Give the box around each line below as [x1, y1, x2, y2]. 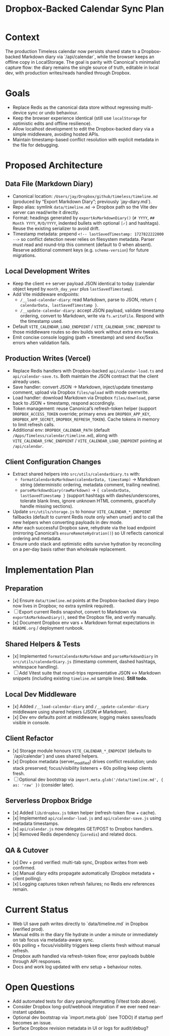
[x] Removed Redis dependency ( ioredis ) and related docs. [12, 831, 137, 838]
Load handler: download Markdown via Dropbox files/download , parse [12, 394, 160, 400]
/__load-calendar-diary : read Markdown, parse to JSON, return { [20, 297, 157, 303]
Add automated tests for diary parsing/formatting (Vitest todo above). [12, 998, 157, 1005]
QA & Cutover [5, 846, 49, 854]
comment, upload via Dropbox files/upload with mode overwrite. [12, 389, 149, 395]
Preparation [5, 584, 43, 593]
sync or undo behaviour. [27, 109, 79, 115]
